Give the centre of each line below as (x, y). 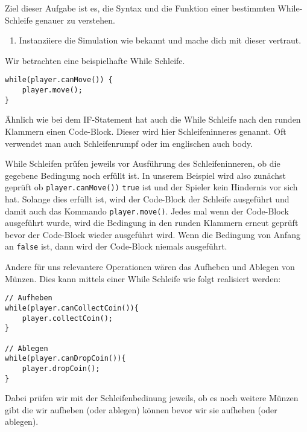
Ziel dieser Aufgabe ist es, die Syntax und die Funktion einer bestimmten (140, 8)
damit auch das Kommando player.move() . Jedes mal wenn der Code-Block (147, 211)
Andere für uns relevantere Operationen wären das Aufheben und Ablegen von (150, 267)
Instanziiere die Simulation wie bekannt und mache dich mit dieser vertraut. (160, 40)
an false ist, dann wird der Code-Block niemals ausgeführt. (116, 246)
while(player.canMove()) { (59, 80)
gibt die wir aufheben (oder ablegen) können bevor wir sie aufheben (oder (141, 409)
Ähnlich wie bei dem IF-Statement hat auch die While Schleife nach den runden (153, 119)
